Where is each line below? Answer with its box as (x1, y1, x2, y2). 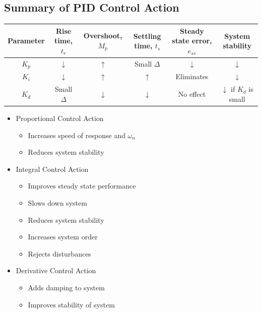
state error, (172, 35, 212, 46)
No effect (178, 89, 206, 99)
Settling (133, 30, 161, 41)
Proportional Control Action (16, 112, 104, 123)
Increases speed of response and (28, 130, 125, 140)
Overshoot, (83, 30, 122, 41)
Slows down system (28, 197, 87, 208)
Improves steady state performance (28, 180, 136, 191)
